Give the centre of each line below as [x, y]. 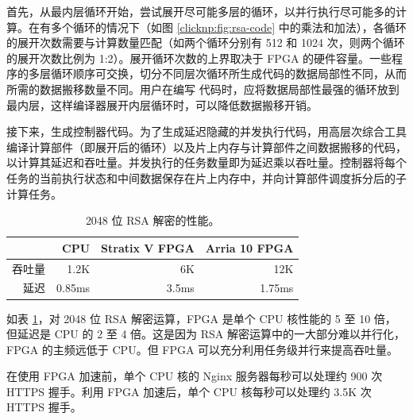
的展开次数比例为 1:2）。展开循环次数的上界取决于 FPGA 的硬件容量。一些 [199, 58]
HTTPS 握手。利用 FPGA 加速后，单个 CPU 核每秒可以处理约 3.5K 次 [189, 391]
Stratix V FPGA [148, 247]
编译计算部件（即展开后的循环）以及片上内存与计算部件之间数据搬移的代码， [206, 146]
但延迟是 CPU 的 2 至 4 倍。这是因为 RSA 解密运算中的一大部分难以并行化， [206, 334]
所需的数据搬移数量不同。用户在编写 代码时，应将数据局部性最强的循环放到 [203, 89]
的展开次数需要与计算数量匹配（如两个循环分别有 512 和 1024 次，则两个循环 [206, 42]
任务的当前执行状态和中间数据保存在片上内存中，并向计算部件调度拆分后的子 [206, 177]
